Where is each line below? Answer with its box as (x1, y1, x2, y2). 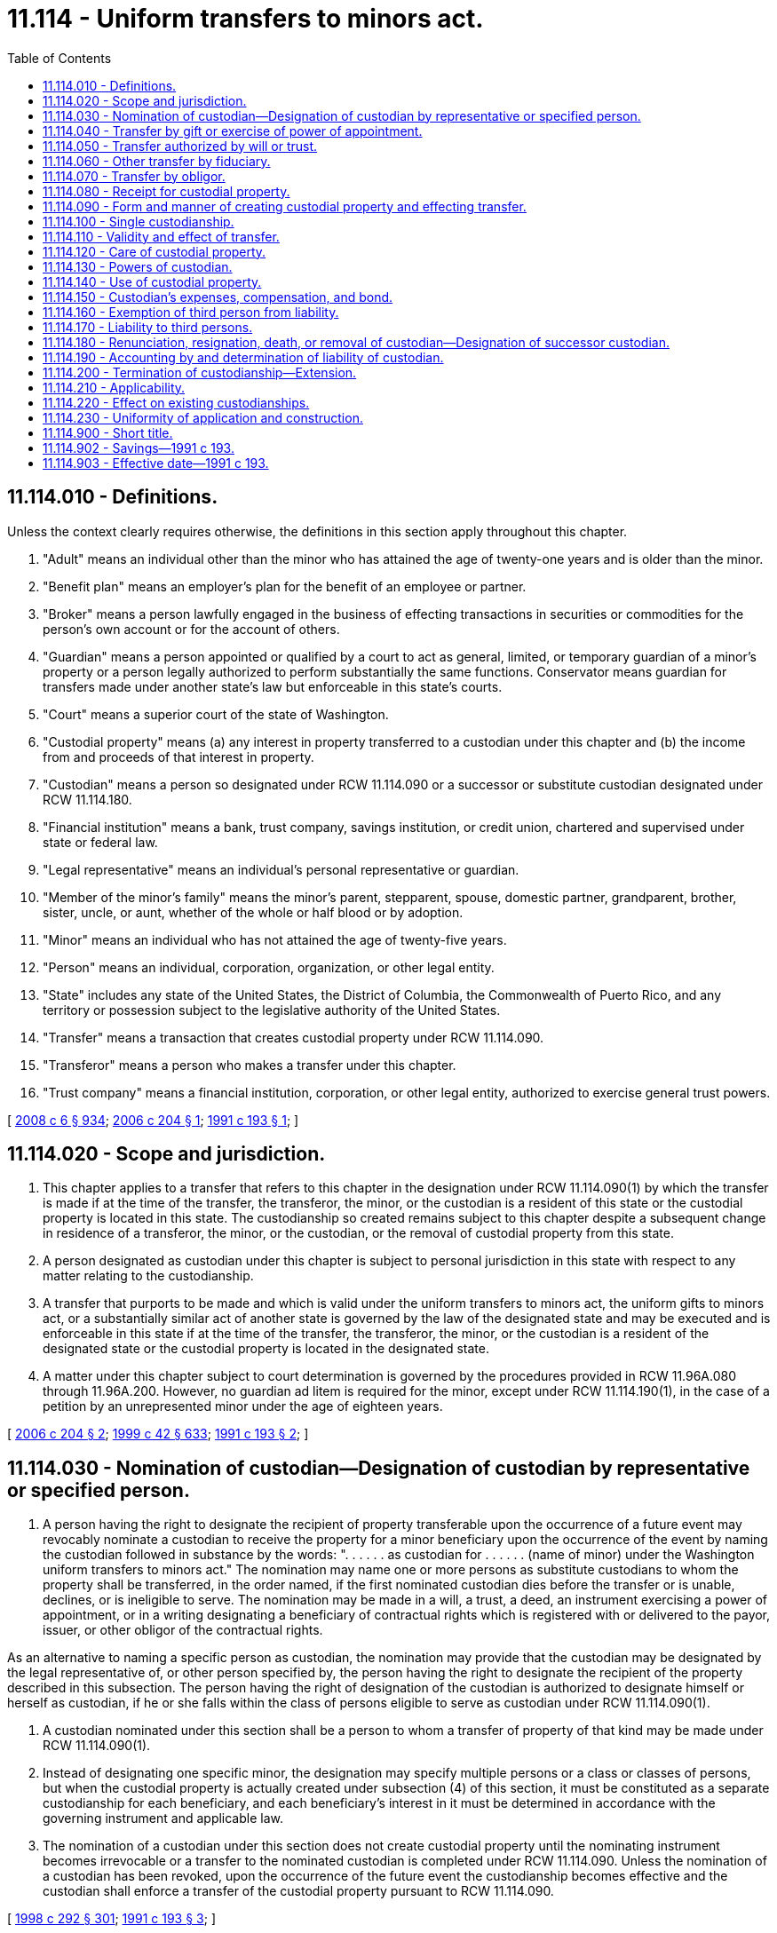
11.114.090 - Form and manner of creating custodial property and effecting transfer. (43, 198, 527, 214)
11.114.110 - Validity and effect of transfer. (43, 228, 280, 244)
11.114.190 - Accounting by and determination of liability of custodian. (43, 349, 444, 365)
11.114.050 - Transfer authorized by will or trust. (43, 138, 318, 154)
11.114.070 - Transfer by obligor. (43, 168, 226, 184)
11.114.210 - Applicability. (43, 379, 186, 395)
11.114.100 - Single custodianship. (43, 213, 234, 229)
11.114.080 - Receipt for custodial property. (43, 183, 290, 199)
